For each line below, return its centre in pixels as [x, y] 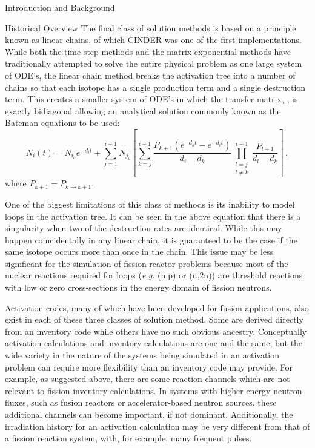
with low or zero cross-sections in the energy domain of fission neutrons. [138, 287]
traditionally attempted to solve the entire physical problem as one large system [154, 63]
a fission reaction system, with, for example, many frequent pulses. [128, 438]
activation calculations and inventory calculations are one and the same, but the [154, 343]
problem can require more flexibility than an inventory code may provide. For [149, 367]
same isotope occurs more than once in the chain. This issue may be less [139, 252]
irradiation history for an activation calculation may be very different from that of [157, 426]
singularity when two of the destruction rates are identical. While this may [144, 228]
